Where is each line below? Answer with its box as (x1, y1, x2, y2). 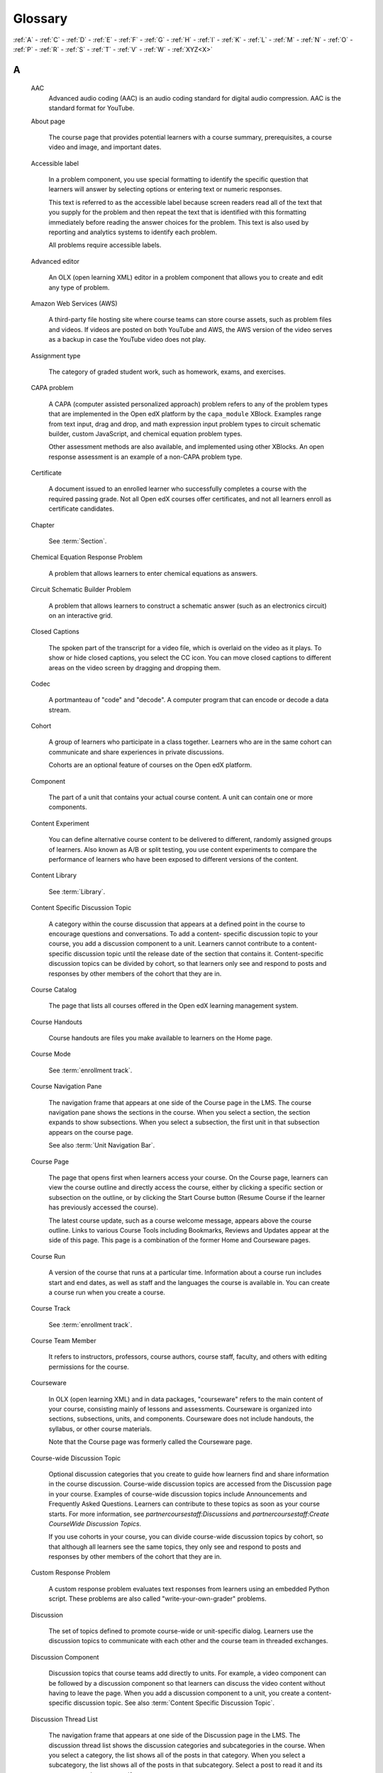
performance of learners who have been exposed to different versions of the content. (48, 855, 299, 863)
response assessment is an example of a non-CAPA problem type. (48, 452, 243, 461)
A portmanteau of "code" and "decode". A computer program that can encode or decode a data (48, 696, 329, 704)
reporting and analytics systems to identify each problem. (48, 228, 218, 237)
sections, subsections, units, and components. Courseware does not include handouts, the (48, 1415, 314, 1423)
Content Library (30, 871, 77, 879)
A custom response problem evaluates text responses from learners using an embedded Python (48, 1584, 330, 1593)
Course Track (30, 1304, 71, 1313)
